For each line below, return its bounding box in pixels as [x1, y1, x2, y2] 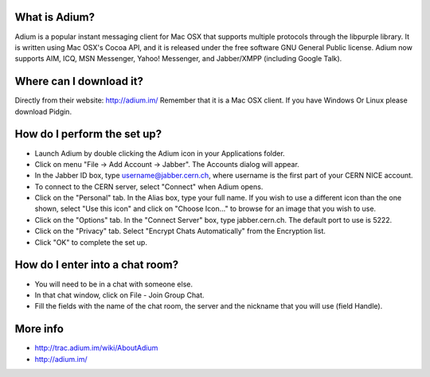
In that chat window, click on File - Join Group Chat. [34, 290, 205, 300]
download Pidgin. [14, 107, 72, 116]
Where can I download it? [14, 75, 143, 88]
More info [14, 322, 64, 336]
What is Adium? [14, 10, 96, 24]
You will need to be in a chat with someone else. [34, 279, 193, 289]
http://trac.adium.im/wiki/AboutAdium [34, 343, 158, 353]
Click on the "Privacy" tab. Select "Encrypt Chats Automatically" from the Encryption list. [34, 227, 326, 236]
